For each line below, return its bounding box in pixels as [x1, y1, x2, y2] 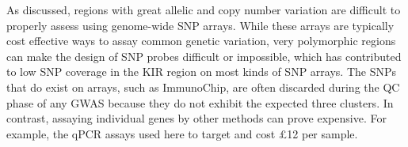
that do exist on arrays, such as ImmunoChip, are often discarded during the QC [6, 78, 400, 95]
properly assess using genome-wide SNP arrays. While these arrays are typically [6, 17, 395, 33]
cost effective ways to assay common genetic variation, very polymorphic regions [6, 32, 396, 49]
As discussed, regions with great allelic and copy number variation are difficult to [6, 2, 401, 17]
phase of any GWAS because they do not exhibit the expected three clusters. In [6, 94, 394, 111]
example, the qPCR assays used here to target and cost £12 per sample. [6, 125, 358, 141]
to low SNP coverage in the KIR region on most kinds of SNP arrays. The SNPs [6, 63, 397, 80]
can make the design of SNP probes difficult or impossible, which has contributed [6, 47, 402, 64]
